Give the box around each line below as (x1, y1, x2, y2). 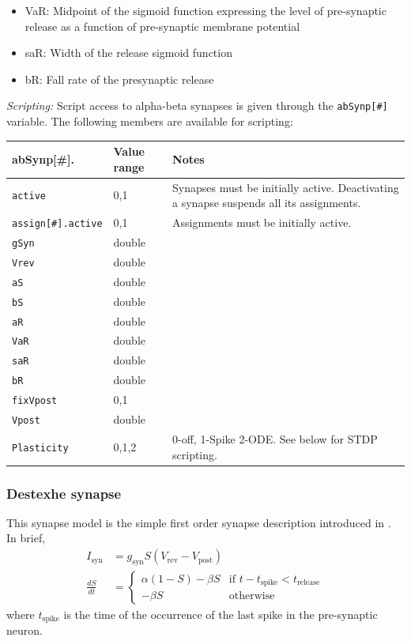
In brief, (6, 530, 46, 546)
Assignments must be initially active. (172, 214, 352, 231)
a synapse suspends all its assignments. (172, 194, 361, 211)
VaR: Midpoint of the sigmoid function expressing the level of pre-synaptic (25, 2, 386, 18)
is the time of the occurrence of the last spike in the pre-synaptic (63, 605, 378, 622)
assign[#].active (12, 218, 103, 229)
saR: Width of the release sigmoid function (25, 44, 232, 61)
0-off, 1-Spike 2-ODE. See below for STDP (172, 430, 378, 447)
